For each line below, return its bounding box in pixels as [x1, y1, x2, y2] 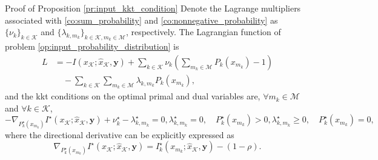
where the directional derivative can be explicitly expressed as [5, 128, 234, 141]
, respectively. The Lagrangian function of [125, 25, 281, 38]
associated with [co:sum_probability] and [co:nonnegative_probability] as [5, 13, 278, 26]
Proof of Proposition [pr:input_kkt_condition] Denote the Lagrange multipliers [5, 2, 301, 14]
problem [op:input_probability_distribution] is [5, 40, 179, 53]
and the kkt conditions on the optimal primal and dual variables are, [5, 90, 260, 102]
